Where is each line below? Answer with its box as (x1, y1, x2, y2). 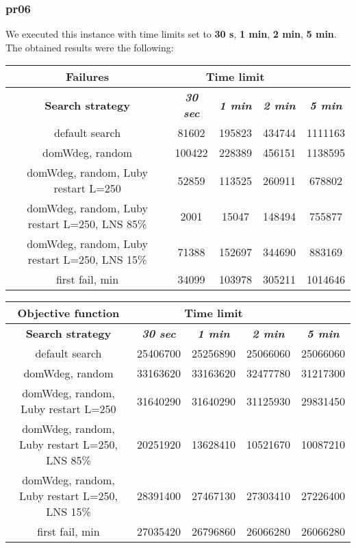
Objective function (17, 305, 120, 321)
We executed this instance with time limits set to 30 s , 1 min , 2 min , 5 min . (5, 27, 337, 41)
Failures (66, 68, 109, 85)
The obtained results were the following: (5, 40, 174, 54)
